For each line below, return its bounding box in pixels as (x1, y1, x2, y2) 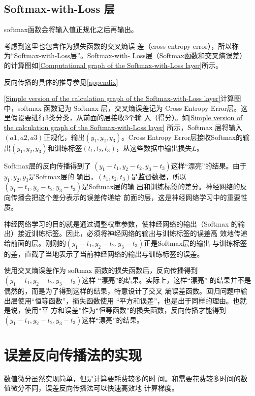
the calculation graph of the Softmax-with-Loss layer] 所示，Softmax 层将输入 (4, 122, 243, 132)
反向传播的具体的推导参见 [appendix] (4, 76, 118, 87)
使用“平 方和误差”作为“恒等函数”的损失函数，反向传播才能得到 (24, 305, 226, 315)
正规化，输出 (43, 132, 85, 142)
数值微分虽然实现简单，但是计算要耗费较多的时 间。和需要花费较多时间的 (4, 373, 241, 383)
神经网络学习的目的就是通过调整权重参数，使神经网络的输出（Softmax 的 (4, 218, 238, 229)
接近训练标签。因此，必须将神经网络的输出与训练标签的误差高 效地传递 (17, 228, 248, 238)
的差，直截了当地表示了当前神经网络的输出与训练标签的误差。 (4, 248, 204, 259)
